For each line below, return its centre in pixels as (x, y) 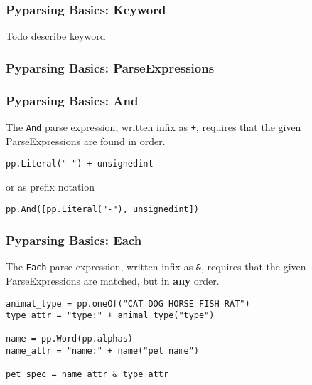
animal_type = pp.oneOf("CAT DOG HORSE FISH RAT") (128, 304)
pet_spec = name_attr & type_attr (87, 375)
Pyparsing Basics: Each (74, 239)
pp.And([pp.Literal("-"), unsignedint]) (103, 210)
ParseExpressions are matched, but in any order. (113, 280)
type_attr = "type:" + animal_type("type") (110, 316)
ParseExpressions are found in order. (86, 141)
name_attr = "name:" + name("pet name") (103, 351)
